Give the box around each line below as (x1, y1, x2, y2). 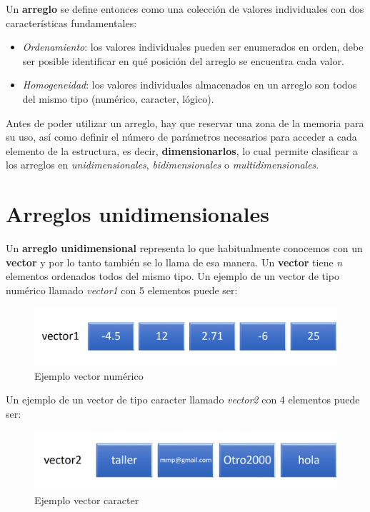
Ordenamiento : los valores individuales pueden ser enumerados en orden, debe (22, 39, 364, 54)
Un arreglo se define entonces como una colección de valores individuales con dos (6, 1, 364, 16)
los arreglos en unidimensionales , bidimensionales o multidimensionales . (6, 157, 319, 172)
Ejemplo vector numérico (34, 368, 144, 383)
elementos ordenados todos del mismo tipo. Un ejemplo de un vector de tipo (6, 268, 340, 283)
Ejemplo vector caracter (34, 492, 139, 507)
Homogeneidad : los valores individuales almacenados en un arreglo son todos (22, 77, 357, 92)
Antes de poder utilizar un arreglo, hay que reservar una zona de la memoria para (6, 115, 364, 130)
